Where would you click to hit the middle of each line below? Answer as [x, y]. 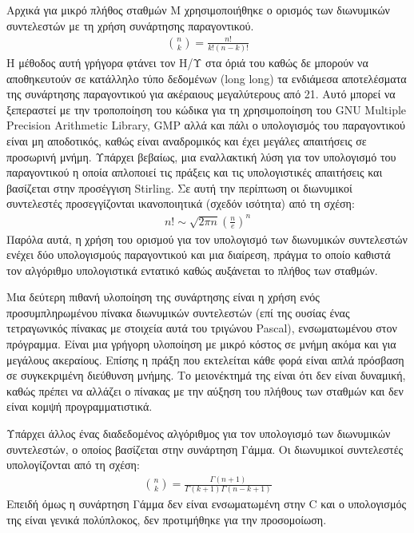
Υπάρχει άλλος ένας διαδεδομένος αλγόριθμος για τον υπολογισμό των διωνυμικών [199, 434]
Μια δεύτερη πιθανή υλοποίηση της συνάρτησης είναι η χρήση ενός [163, 297]
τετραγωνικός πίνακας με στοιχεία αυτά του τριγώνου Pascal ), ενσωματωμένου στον [202, 328]
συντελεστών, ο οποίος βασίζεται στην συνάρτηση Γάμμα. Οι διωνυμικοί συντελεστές [205, 449]
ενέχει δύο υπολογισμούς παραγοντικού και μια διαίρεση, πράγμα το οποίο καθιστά [199, 255]
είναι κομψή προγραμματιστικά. [80, 406]
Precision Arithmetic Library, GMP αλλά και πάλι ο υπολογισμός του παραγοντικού [206, 125]
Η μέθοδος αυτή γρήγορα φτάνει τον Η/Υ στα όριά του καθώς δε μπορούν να [187, 63]
